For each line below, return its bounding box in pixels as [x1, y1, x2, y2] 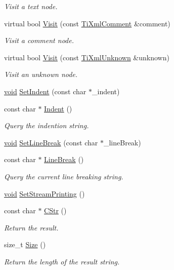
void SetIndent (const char [4, 86, 86, 96]
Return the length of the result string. [4, 256, 120, 266]
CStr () [44, 205, 67, 216]
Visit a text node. [4, 1, 58, 11]
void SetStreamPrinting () [4, 188, 85, 199]
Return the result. [4, 222, 59, 233]
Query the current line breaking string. [4, 171, 123, 181]
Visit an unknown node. [4, 69, 78, 80]
